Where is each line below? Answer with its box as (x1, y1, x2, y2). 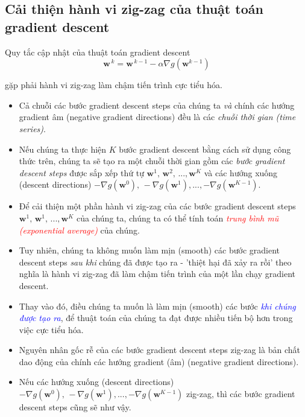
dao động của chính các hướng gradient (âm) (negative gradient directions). (19, 355, 299, 368)
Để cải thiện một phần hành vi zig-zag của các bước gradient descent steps (19, 200, 296, 212)
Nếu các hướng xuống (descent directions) (19, 375, 174, 388)
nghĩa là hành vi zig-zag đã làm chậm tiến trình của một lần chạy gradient (19, 267, 295, 280)
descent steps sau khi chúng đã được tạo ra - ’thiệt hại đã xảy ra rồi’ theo (19, 255, 292, 268)
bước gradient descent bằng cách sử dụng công (119, 142, 291, 155)
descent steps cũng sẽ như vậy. (19, 401, 131, 413)
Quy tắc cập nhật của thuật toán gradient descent (5, 45, 190, 58)
